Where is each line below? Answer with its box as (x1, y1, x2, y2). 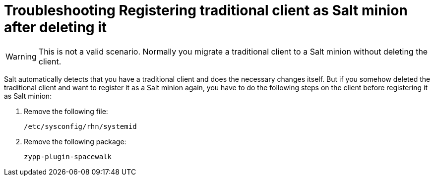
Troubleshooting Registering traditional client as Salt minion (4, 2, 408, 19)
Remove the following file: (24, 107, 108, 116)
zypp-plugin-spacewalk (24, 152, 112, 161)
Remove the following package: (24, 137, 126, 146)
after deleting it (4, 19, 107, 36)
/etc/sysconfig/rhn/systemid (24, 122, 137, 130)
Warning (5, 51, 37, 61)
